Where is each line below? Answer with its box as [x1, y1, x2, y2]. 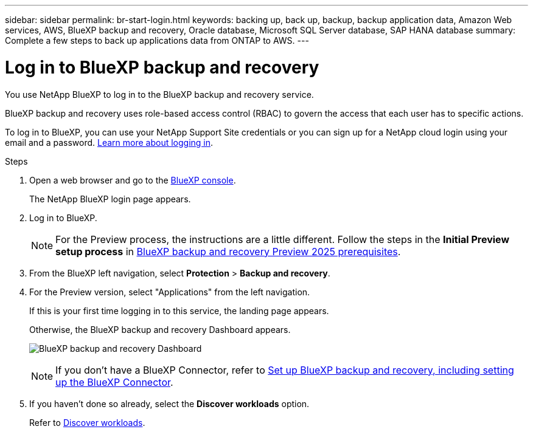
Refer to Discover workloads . [29, 417, 145, 428]
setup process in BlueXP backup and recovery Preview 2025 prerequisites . [55, 245, 401, 258]
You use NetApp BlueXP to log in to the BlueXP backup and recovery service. [5, 89, 314, 100]
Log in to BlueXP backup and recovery [5, 57, 319, 78]
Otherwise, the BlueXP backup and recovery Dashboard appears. [29, 324, 291, 335]
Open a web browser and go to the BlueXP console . [29, 174, 236, 185]
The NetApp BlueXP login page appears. [29, 193, 191, 204]
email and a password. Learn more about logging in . [5, 137, 214, 148]
